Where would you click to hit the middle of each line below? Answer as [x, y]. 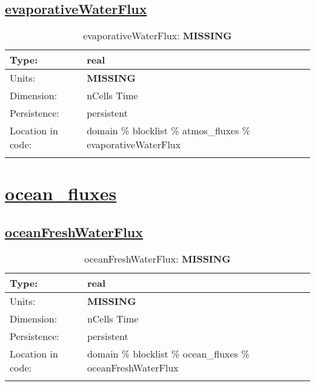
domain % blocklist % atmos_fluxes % [169, 131]
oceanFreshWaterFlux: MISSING [157, 258]
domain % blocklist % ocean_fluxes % [168, 353]
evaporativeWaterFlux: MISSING [157, 36]
